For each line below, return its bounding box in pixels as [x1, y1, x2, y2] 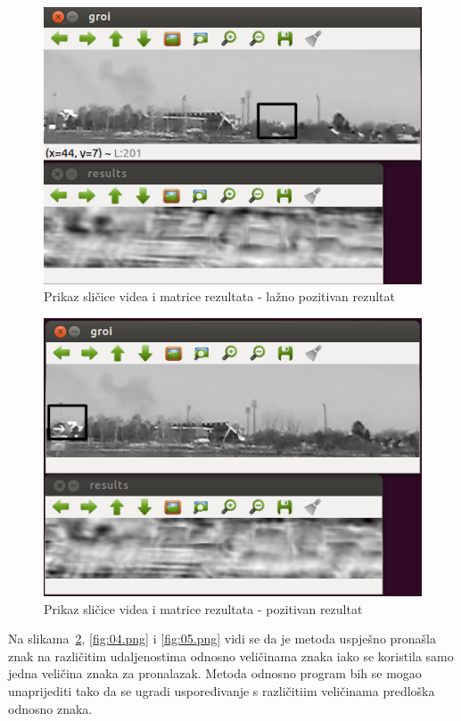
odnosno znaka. [8, 699, 93, 717]
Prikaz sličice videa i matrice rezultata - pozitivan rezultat [44, 599, 363, 618]
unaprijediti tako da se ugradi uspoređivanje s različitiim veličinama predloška [8, 682, 435, 700]
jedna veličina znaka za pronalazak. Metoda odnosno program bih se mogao [8, 664, 422, 683]
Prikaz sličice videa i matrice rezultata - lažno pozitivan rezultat [44, 287, 395, 306]
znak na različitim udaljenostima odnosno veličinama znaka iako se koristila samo [8, 646, 454, 665]
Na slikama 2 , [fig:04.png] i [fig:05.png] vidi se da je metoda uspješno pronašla [8, 629, 437, 648]
